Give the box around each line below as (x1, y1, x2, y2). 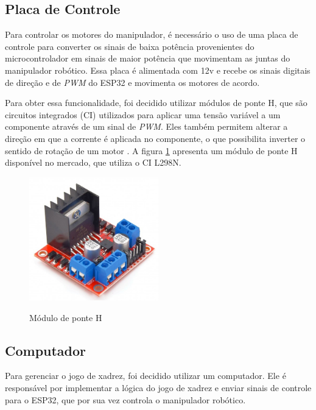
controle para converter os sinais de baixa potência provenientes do (5, 40, 255, 52)
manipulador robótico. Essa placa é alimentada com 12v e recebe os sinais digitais (5, 63, 311, 76)
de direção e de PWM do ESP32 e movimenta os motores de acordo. (5, 76, 260, 88)
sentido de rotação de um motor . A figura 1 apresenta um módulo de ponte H (5, 144, 298, 157)
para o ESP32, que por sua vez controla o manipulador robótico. (5, 393, 246, 406)
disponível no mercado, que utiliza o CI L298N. (5, 156, 181, 169)
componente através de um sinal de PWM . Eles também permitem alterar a (5, 120, 288, 133)
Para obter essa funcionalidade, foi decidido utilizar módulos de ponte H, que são (5, 96, 307, 109)
